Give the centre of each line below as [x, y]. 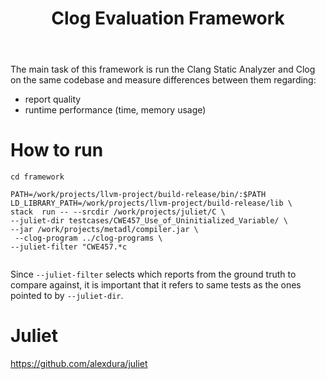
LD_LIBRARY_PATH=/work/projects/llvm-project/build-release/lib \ [151, 203]
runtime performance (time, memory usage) [115, 110]
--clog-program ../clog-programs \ [88, 238]
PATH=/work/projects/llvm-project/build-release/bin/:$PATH [138, 195]
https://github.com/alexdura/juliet [79, 364]
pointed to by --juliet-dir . [67, 296]
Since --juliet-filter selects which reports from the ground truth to [153, 274]
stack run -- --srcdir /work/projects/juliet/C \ [118, 212]
